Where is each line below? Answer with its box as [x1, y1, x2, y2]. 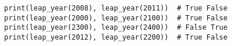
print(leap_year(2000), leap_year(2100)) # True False [4, 13, 228, 22]
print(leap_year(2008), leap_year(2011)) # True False [4, 4, 228, 12]
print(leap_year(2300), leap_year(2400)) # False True [4, 23, 228, 32]
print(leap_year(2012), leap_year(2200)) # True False [4, 33, 228, 41]
